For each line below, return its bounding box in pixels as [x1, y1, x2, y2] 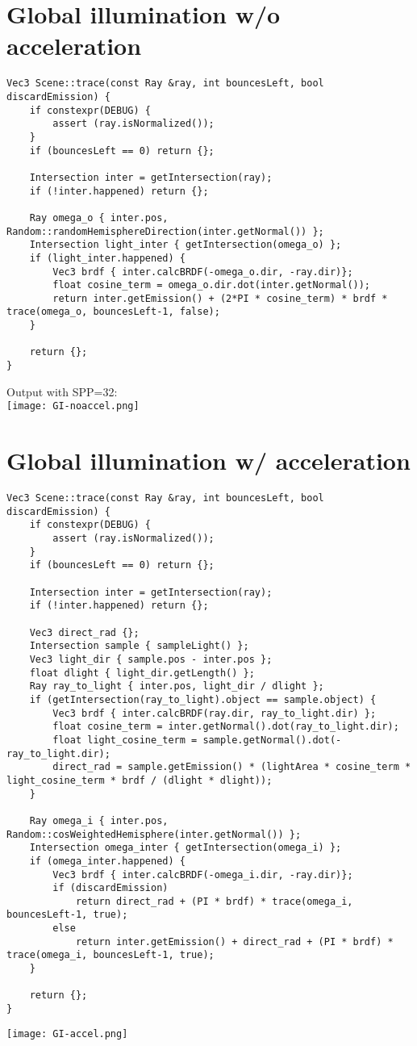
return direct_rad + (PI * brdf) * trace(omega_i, [75, 895, 353, 907]
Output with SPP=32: [6, 383, 118, 400]
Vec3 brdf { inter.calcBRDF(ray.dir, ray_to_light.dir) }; [52, 707, 377, 719]
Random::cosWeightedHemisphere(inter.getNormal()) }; [6, 828, 302, 840]
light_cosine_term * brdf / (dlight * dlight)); [6, 774, 273, 786]
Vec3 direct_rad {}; [29, 626, 140, 638]
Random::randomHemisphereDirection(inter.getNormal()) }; [6, 225, 324, 237]
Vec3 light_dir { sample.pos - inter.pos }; [29, 654, 273, 665]
